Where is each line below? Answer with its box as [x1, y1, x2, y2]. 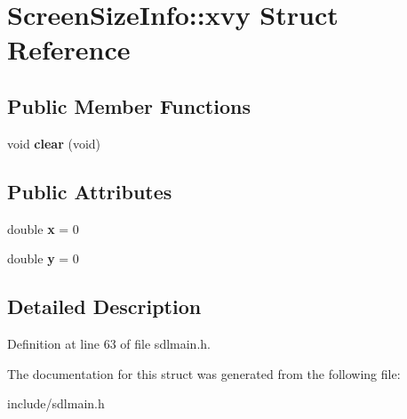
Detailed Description [7, 293, 202, 320]
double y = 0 [7, 249, 79, 268]
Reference [7, 31, 131, 68]
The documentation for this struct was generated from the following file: [7, 364, 401, 383]
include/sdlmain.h [7, 394, 105, 413]
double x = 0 [7, 219, 79, 238]
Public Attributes [7, 177, 172, 205]
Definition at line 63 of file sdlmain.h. [7, 334, 211, 352]
